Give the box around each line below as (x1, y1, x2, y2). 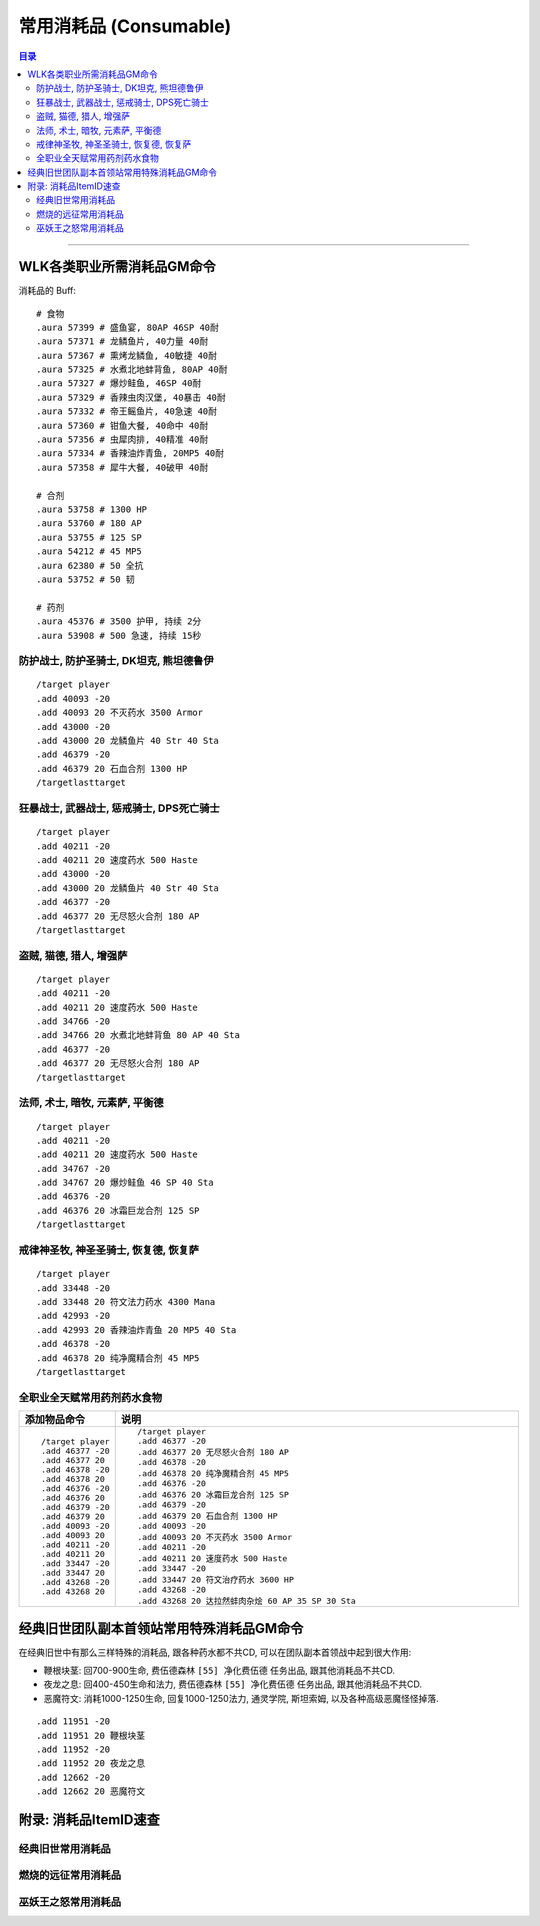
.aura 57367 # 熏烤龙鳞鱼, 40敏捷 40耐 (36, 350, 218, 361)
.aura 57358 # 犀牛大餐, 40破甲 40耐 (36, 461, 209, 473)
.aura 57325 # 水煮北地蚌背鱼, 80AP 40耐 (36, 364, 228, 375)
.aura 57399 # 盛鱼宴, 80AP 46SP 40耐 (36, 321, 220, 333)
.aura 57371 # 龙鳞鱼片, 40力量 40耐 (36, 336, 209, 347)
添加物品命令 (24, 1413, 85, 1427)
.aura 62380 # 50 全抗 (36, 560, 144, 571)
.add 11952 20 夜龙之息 (36, 1758, 146, 1769)
